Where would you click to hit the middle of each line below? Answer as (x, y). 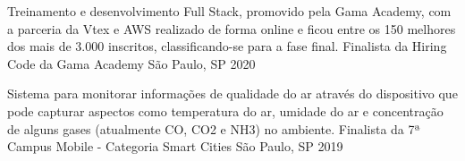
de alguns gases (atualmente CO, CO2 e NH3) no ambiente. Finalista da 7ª (214, 128)
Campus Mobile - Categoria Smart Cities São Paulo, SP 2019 (175, 146)
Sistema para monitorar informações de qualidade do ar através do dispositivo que (232, 93)
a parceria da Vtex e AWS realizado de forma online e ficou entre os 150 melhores (232, 28)
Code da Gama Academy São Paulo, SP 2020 (131, 63)
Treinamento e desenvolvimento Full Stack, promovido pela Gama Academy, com (229, 11)
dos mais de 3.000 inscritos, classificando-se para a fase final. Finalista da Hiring (227, 46)
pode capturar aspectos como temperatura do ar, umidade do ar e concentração (225, 110)
